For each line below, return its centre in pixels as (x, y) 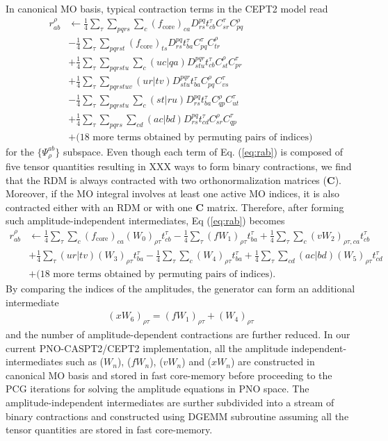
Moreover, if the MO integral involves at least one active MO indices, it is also (172, 193)
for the (20, 151)
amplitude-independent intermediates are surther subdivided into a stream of (170, 402)
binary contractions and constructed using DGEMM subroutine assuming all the (177, 416)
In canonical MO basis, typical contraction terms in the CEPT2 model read (167, 8)
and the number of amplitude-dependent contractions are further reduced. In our (178, 334)
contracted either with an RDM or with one (99, 207)
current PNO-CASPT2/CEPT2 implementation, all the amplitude (147, 348)
